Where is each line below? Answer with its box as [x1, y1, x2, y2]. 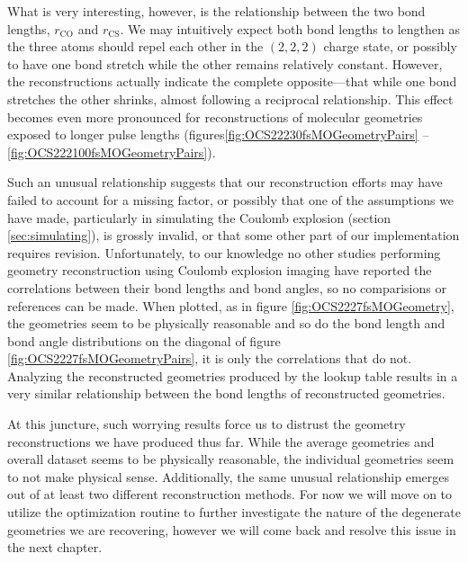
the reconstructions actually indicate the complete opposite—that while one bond [7, 72, 457, 91]
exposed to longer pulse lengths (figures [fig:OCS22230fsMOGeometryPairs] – [7, 125, 429, 144]
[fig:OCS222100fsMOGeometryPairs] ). [7, 142, 216, 161]
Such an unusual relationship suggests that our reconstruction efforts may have [7, 173, 443, 192]
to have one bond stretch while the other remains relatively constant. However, [7, 54, 443, 73]
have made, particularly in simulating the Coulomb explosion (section [7, 208, 391, 227]
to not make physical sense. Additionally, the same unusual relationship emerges [7, 467, 449, 486]
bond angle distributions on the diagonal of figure [7, 331, 281, 350]
